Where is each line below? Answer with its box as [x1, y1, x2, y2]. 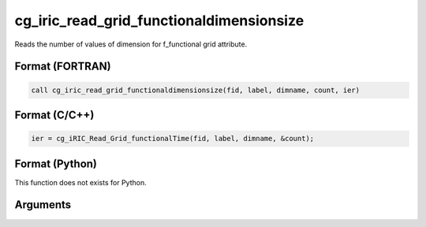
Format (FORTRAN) [14, 60, 111, 73]
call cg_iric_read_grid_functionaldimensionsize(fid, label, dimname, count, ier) [31, 85, 361, 95]
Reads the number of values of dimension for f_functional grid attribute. [14, 39, 248, 49]
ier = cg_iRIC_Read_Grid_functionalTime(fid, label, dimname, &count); [31, 134, 315, 143]
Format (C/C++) [14, 108, 95, 121]
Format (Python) [14, 157, 98, 170]
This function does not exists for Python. [14, 177, 147, 187]
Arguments [14, 198, 72, 212]
